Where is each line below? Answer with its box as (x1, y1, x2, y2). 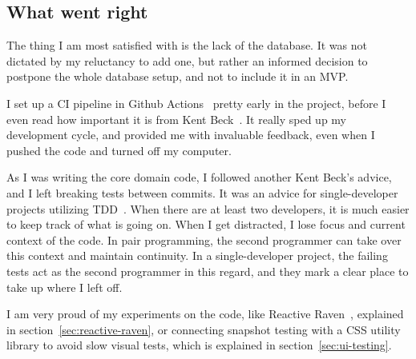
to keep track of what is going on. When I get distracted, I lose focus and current (6, 216, 406, 233)
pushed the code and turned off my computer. (6, 142, 232, 158)
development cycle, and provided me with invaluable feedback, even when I (6, 126, 375, 143)
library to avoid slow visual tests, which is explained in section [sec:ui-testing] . (6, 337, 392, 353)
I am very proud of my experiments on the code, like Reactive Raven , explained (6, 305, 404, 322)
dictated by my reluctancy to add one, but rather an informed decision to (6, 52, 368, 69)
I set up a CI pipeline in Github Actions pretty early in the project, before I (6, 94, 386, 111)
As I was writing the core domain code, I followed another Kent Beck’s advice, (6, 169, 392, 185)
